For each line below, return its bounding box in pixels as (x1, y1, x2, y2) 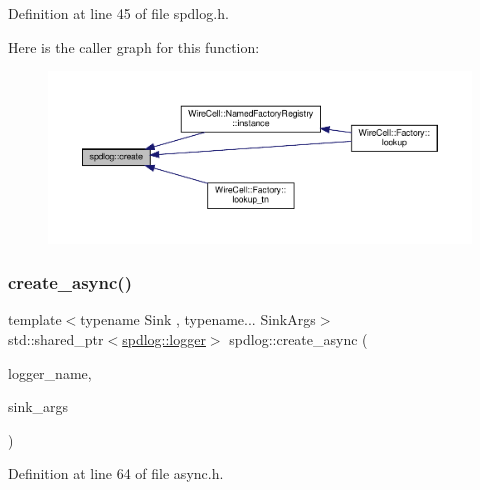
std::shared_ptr (8, 328, 104, 349)
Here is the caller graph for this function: (8, 36, 260, 57)
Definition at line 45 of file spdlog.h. (8, 3, 229, 23)
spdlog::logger (122, 328, 206, 349)
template (8, 309, 62, 330)
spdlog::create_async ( (229, 328, 368, 349)
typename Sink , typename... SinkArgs (80, 309, 316, 330)
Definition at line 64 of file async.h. (8, 463, 224, 484)
